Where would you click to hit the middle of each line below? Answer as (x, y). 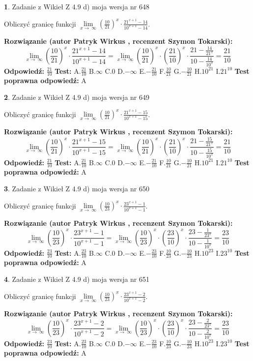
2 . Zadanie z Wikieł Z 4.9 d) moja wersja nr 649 (77, 97)
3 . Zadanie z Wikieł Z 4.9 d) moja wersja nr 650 (77, 188)
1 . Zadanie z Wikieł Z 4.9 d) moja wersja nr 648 (77, 6)
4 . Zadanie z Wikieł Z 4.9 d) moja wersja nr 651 (77, 279)
